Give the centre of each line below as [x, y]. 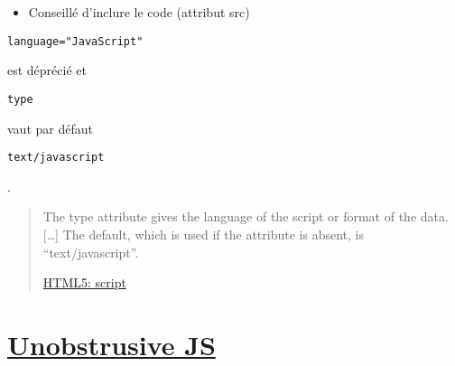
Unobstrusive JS [111, 344]
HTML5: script [84, 282]
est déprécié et [47, 70]
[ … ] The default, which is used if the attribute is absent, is [203, 234]
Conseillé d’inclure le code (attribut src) [139, 12]
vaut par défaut [50, 128]
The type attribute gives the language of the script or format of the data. [246, 216]
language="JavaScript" [75, 41]
